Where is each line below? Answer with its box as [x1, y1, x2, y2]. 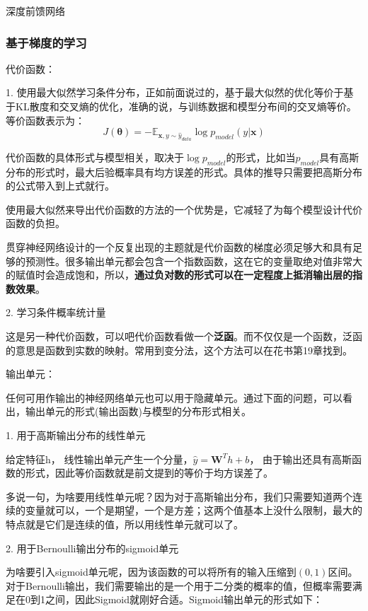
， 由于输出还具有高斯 [249, 451, 352, 466]
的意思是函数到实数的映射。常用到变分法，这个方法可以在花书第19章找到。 [6, 342, 352, 357]
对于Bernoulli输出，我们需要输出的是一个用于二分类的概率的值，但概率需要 [6, 578, 352, 593]
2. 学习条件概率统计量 [6, 305, 106, 320]
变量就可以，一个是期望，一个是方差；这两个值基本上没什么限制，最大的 [25, 503, 362, 518]
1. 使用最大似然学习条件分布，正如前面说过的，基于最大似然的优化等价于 [6, 85, 344, 100]
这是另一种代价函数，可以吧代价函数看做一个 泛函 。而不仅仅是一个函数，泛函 [6, 329, 362, 344]
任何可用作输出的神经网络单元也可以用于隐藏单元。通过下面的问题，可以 [6, 390, 343, 405]
